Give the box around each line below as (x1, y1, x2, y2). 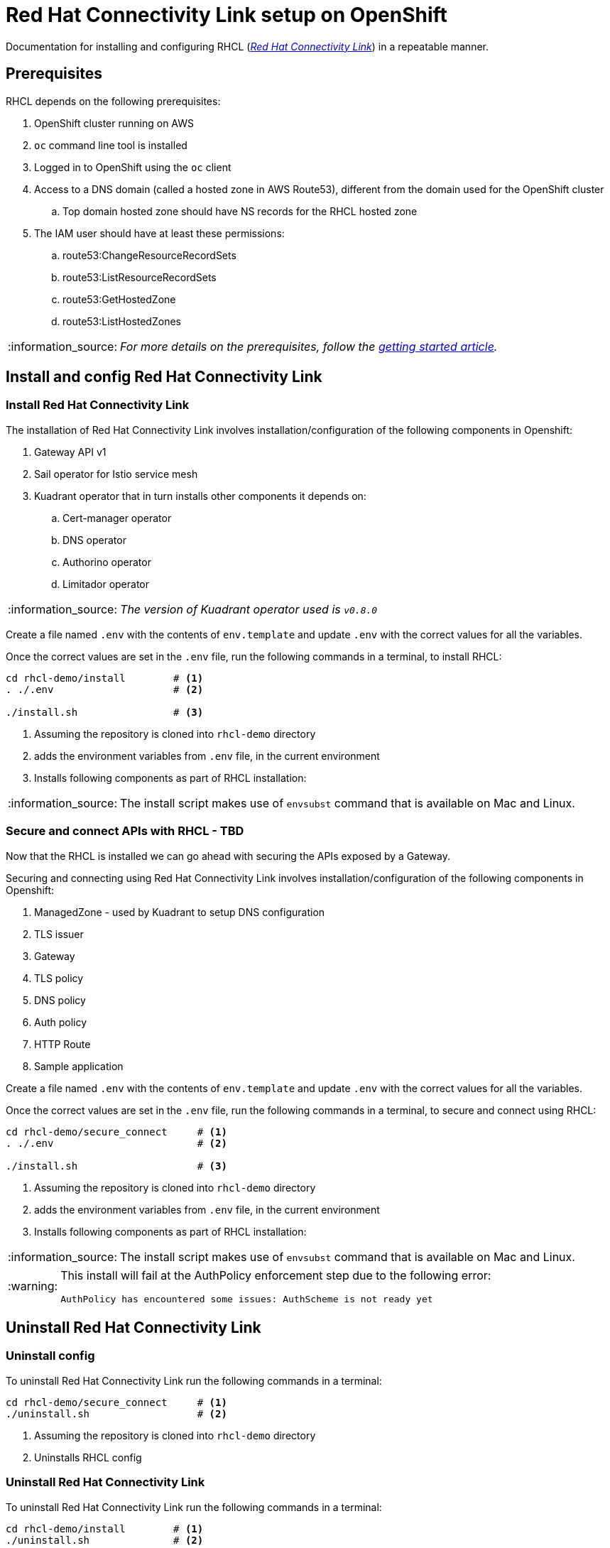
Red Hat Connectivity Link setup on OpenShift (6, 3, 447, 27)
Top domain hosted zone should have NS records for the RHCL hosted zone (62, 205, 418, 217)
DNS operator (62, 533, 126, 546)
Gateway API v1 (34, 445, 107, 458)
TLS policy (34, 971, 84, 984)
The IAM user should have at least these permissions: (34, 227, 285, 239)
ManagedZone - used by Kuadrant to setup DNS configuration (34, 905, 325, 918)
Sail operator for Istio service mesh (34, 467, 198, 480)
